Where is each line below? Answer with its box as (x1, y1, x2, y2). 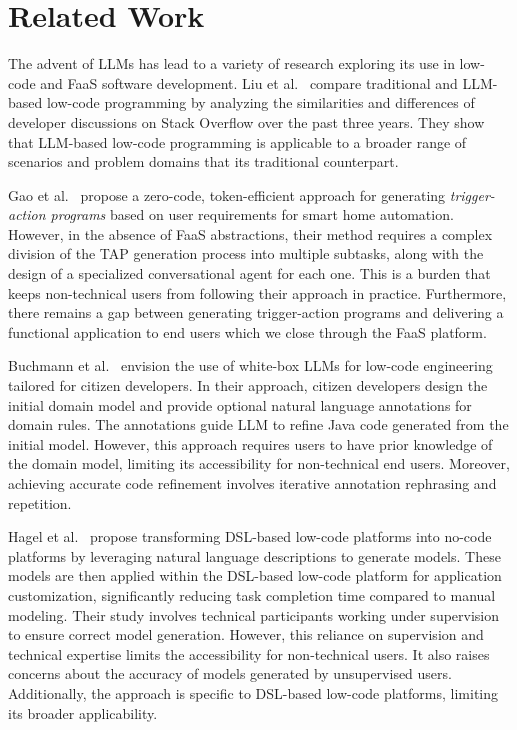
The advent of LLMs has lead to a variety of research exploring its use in (8, 53, 455, 74)
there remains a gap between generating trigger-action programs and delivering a (8, 302, 504, 323)
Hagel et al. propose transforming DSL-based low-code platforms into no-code (8, 526, 492, 547)
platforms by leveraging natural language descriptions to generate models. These (8, 545, 501, 566)
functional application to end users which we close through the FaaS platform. (8, 321, 487, 342)
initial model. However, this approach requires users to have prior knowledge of (8, 433, 493, 454)
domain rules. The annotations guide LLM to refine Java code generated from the (8, 414, 509, 435)
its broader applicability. (8, 702, 158, 723)
